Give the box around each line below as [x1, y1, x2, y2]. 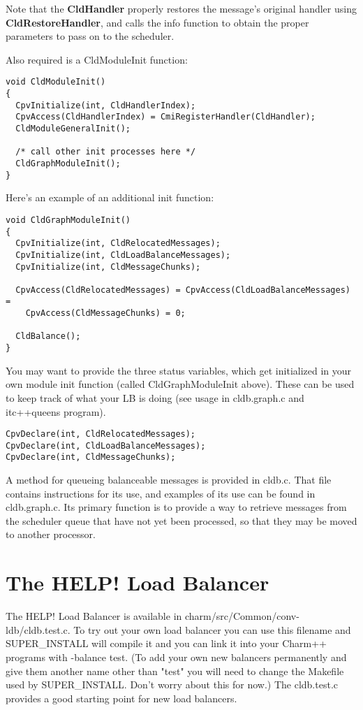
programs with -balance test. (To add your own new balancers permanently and [6, 649, 347, 664]
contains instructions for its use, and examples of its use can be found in [6, 486, 316, 500]
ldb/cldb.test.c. [6, 622, 71, 637]
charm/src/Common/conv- [184, 609, 299, 623]
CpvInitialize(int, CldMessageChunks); [15, 261, 201, 272]
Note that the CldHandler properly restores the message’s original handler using [6, 1, 357, 15]
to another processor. [6, 527, 96, 542]
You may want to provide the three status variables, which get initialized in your [6, 363, 352, 377]
